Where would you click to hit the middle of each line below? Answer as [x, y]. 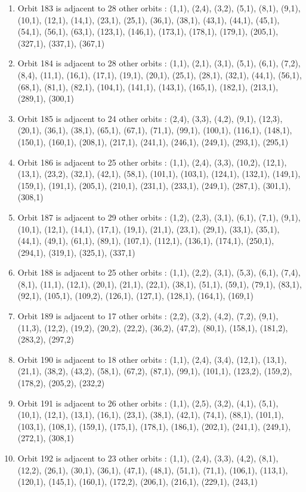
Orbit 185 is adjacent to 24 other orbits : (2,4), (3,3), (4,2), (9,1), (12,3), [150, 118]
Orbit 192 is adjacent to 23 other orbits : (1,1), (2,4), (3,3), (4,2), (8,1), [148, 458]
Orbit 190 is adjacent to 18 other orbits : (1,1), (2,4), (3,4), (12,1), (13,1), [152, 359]
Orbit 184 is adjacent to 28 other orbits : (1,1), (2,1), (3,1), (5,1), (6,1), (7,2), [159, 63]
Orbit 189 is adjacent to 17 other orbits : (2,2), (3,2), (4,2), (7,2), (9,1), [148, 316]
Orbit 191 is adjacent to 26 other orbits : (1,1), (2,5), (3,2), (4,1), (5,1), [148, 403]
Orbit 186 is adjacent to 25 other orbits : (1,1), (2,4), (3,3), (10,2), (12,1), [152, 162]
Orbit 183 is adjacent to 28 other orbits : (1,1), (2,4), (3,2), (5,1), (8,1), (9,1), [159, 8]
